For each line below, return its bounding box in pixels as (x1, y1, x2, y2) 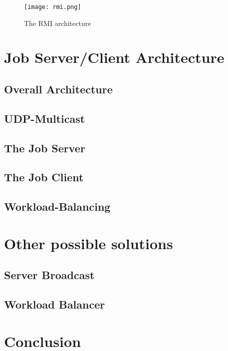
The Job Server (4, 140, 85, 155)
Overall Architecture (4, 81, 113, 97)
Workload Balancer (4, 297, 105, 312)
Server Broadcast (4, 267, 95, 283)
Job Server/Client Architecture (4, 47, 225, 67)
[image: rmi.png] (24, 3, 81, 10)
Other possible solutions (4, 233, 173, 253)
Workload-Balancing (4, 199, 111, 214)
